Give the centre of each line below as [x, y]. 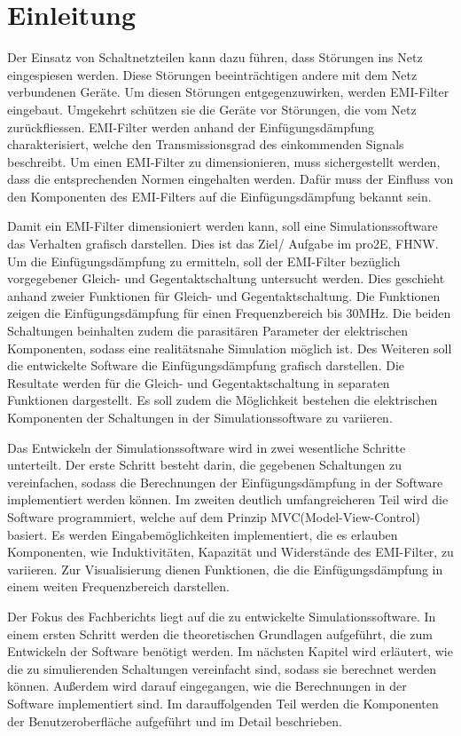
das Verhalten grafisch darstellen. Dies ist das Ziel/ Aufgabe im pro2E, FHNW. [223, 244]
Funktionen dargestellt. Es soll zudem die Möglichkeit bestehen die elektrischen [223, 400]
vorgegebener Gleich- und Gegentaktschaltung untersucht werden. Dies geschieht [226, 278]
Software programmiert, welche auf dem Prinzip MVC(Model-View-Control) [214, 516]
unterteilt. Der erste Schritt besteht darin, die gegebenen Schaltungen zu [205, 465]
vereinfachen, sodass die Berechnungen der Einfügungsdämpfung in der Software [225, 482]
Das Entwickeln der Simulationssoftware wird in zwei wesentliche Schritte [207, 447]
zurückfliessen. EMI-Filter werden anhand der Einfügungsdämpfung [191, 127]
